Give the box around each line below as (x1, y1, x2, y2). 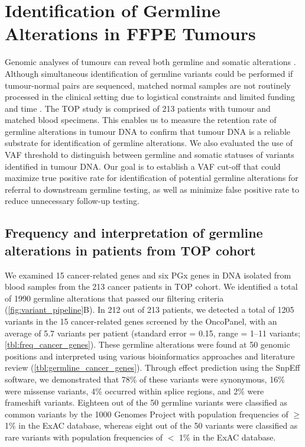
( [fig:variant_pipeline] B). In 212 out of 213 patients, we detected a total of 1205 (5, 303, 294, 316)
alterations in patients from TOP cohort (5, 241, 256, 259)
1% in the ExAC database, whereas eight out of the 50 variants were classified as (5, 419, 298, 432)
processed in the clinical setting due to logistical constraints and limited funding (5, 90, 295, 103)
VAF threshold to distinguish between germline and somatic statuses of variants (5, 148, 294, 161)
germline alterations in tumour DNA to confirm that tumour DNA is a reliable (5, 125, 291, 137)
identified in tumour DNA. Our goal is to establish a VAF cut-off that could (5, 160, 281, 172)
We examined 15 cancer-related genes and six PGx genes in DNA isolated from (5, 268, 291, 281)
